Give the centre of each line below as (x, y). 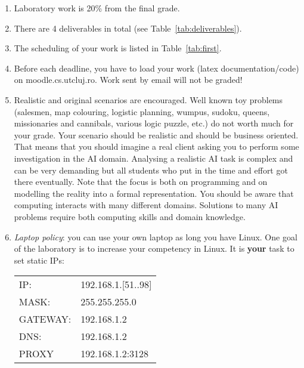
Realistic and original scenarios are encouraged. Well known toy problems (148, 99)
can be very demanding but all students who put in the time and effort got (151, 170)
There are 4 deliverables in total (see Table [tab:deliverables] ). (128, 28)
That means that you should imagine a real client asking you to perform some (156, 146)
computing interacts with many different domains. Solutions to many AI (146, 205)
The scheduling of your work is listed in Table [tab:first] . (118, 48)
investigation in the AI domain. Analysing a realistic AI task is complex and (153, 158)
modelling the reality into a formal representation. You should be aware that (154, 193)
